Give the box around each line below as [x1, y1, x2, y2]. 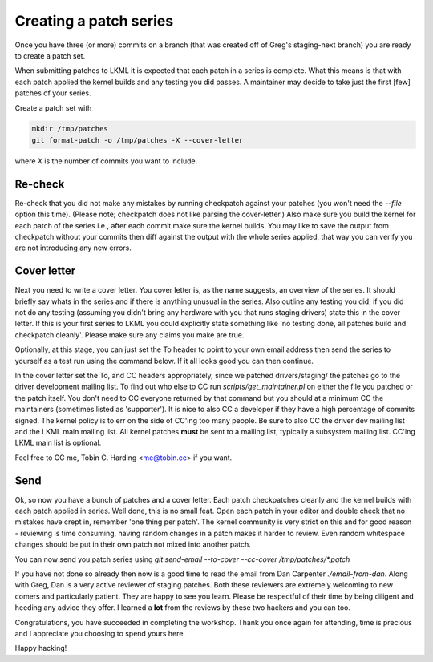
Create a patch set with [14, 103, 92, 112]
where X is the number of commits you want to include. [14, 156, 198, 166]
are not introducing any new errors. [14, 243, 132, 252]
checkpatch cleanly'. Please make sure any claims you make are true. [14, 329, 245, 340]
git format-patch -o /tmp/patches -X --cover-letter [31, 135, 244, 144]
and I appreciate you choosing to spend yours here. [14, 628, 186, 638]
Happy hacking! [14, 644, 67, 653]
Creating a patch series [14, 12, 174, 30]
